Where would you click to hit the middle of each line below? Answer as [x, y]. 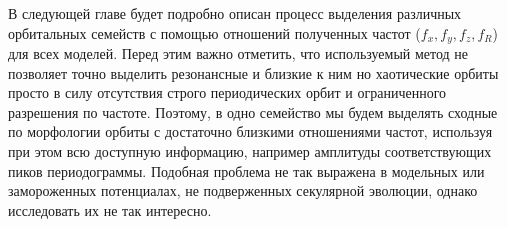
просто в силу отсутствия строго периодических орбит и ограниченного [227, 92]
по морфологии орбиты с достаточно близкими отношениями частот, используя [250, 131]
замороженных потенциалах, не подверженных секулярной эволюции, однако [243, 190]
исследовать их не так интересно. [110, 209]
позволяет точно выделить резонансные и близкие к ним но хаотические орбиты [253, 72]
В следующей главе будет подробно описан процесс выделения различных [235, 13]
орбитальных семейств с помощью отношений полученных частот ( [214, 32]
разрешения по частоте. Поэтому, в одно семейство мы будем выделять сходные [253, 111]
